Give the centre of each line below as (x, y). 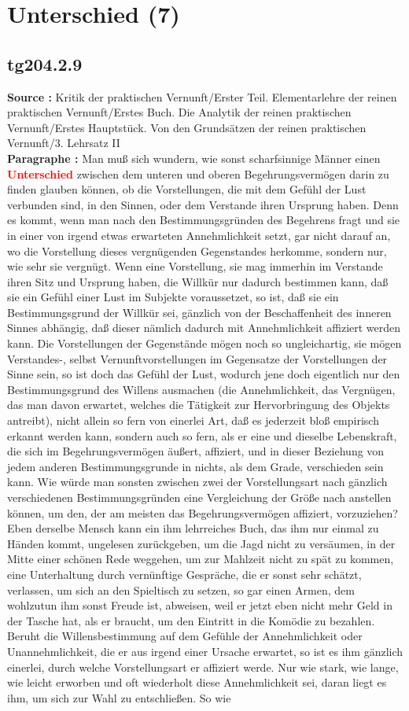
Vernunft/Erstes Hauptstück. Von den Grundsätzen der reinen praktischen (187, 127)
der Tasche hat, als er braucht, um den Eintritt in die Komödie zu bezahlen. (191, 620)
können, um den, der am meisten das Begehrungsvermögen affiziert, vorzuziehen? (203, 512)
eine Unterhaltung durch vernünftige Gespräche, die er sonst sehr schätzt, (184, 574)
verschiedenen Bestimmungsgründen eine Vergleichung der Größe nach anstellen (199, 497)
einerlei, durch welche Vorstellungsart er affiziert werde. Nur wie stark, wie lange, (203, 667)
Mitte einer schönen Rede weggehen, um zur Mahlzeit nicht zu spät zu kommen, (201, 559)
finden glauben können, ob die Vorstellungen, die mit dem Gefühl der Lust (187, 189)
